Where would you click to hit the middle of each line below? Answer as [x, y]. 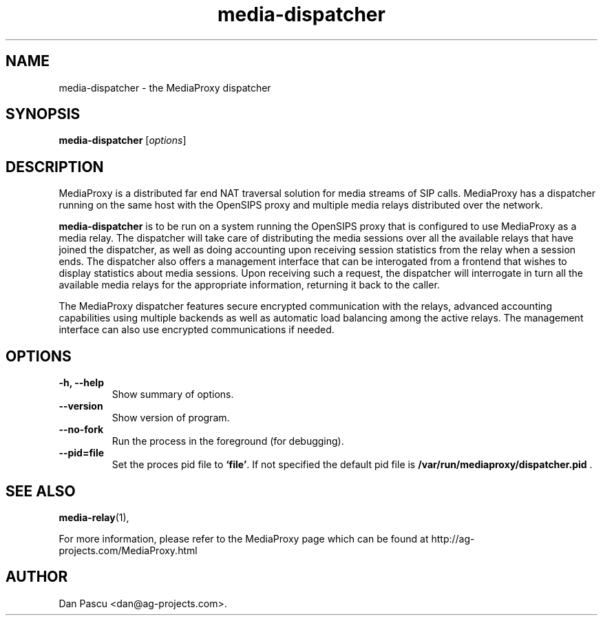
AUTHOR [37, 577]
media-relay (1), [94, 517]
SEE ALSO [41, 491]
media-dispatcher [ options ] [123, 140]
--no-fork [81, 430]
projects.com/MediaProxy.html [128, 550]
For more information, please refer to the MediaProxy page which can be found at [244, 538]
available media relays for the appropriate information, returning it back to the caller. [249, 285]
